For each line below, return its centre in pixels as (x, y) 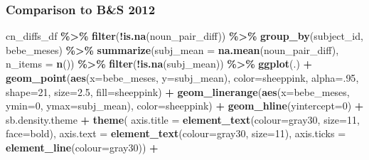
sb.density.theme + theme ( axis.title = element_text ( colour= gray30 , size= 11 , (183, 119)
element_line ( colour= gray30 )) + (82, 147)
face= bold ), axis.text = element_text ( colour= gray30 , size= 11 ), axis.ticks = (176, 133)
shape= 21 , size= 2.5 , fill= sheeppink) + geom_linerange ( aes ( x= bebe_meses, (178, 91)
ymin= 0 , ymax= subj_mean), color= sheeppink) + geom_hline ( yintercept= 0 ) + (185, 106)
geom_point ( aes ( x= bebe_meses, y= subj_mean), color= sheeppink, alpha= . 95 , (182, 78)
